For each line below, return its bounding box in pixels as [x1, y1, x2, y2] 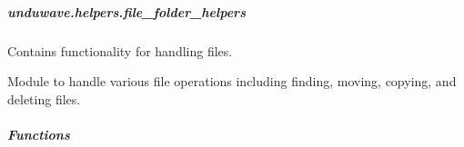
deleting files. [7, 89, 81, 108]
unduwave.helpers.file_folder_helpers [7, 2, 246, 21]
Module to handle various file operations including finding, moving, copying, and [7, 72, 457, 91]
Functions [7, 124, 70, 143]
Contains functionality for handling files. [7, 41, 233, 60]
